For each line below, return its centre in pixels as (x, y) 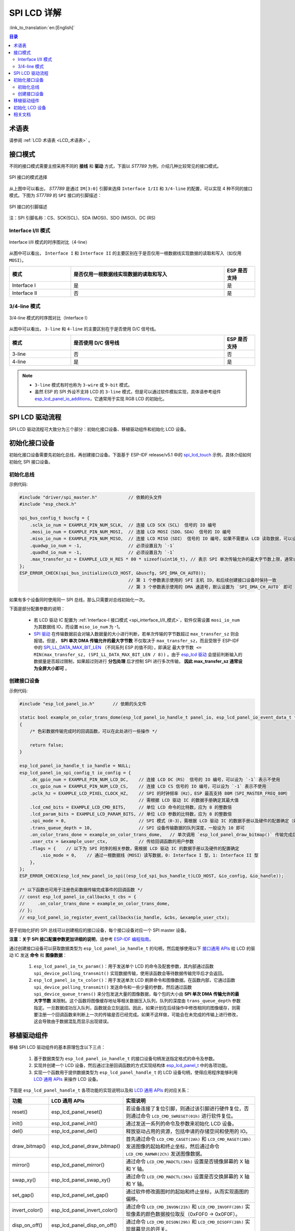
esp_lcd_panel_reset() (77, 1112)
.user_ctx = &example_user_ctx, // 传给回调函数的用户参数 (112, 842)
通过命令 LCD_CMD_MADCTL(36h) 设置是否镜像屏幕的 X (184, 1161)
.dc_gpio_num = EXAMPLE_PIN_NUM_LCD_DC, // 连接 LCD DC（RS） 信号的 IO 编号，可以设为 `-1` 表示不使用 (155, 779)
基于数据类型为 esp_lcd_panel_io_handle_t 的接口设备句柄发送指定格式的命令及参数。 (125, 1058)
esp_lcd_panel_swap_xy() (81, 1180)
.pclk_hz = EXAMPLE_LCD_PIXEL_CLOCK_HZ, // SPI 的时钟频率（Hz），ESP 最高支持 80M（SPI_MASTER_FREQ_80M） (160, 793)
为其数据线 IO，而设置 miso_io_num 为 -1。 (78, 627)
